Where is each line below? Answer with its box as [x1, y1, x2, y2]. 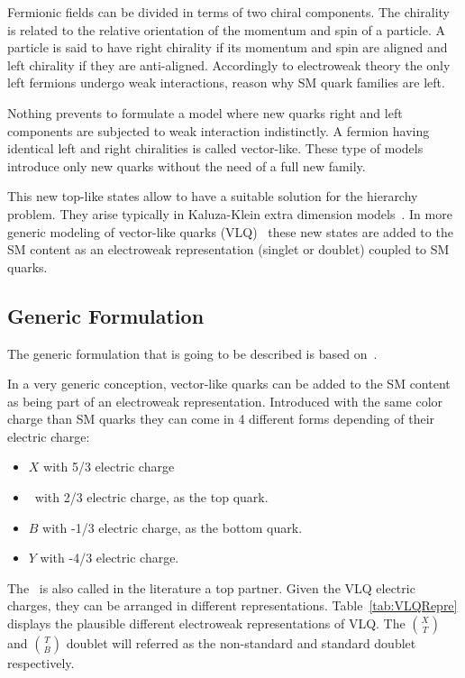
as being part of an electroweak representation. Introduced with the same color [7, 391, 443, 410]
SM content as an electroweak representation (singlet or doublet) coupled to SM [7, 240, 450, 259]
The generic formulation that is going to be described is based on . [7, 344, 378, 362]
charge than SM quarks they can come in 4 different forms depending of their [7, 409, 435, 428]
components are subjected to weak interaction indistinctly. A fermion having [7, 121, 430, 140]
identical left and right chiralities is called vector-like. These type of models [7, 139, 424, 158]
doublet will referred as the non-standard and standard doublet [66, 634, 416, 653]
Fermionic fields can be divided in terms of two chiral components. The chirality [7, 3, 450, 21]
